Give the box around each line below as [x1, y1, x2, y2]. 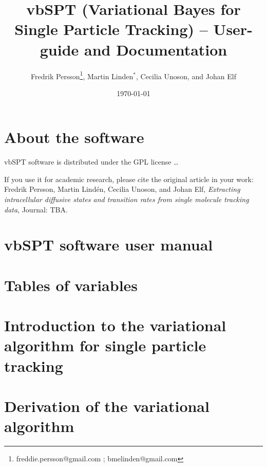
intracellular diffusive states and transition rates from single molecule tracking [4, 194, 249, 205]
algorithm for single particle [4, 335, 206, 356]
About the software [4, 127, 144, 148]
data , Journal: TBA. [4, 204, 68, 214]
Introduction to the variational [4, 315, 226, 336]
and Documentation [84, 39, 227, 60]
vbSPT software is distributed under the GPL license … [4, 156, 179, 167]
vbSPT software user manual [4, 234, 213, 255]
